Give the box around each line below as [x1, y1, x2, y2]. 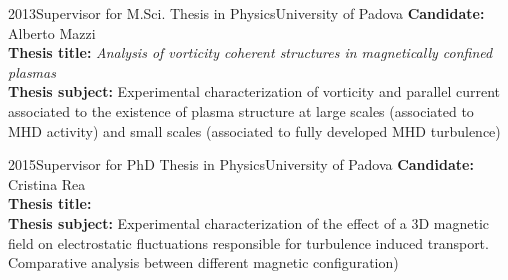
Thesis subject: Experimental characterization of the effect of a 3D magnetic [8, 212, 490, 233]
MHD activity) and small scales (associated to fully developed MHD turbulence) [8, 120, 501, 141]
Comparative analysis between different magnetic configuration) [8, 252, 399, 273]
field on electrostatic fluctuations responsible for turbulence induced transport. [8, 232, 489, 253]
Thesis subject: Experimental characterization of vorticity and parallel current [8, 81, 500, 102]
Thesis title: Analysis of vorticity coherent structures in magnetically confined [8, 42, 493, 63]
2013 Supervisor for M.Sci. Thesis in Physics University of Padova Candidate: [8, 3, 485, 23]
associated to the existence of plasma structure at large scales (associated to [8, 100, 474, 121]
